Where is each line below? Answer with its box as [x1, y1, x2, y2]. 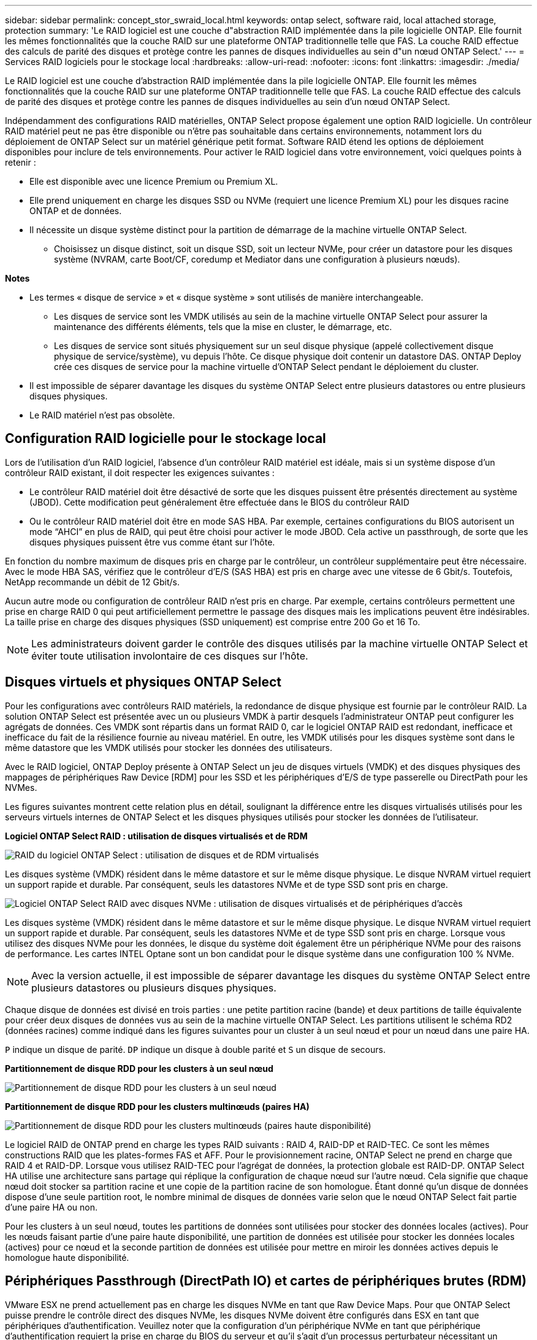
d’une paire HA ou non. [5, 1201, 97, 1212]
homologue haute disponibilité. [5, 1252, 129, 1263]
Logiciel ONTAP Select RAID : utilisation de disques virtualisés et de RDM [5, 830, 308, 841]
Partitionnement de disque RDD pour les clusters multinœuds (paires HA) [5, 1101, 310, 1112]
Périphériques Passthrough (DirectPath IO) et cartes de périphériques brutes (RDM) [5, 1273, 527, 1289]
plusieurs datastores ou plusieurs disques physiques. [31, 981, 276, 994]
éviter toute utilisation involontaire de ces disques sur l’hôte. [31, 649, 308, 662]
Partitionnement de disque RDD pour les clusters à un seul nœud [5, 1063, 273, 1074]
